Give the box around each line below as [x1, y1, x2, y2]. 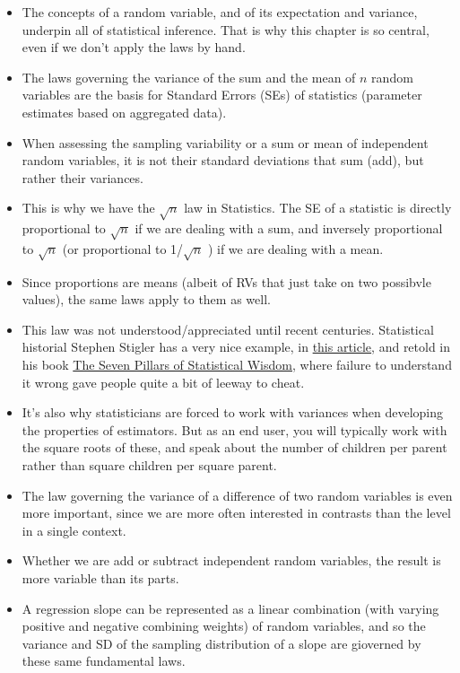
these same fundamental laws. [22, 651, 186, 670]
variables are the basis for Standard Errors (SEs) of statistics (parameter [22, 85, 422, 104]
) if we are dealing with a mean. [207, 239, 384, 258]
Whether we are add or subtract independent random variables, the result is [22, 551, 441, 570]
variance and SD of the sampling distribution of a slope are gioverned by [22, 634, 421, 652]
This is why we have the [22, 198, 155, 217]
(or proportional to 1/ [62, 239, 184, 258]
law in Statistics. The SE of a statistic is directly [184, 198, 452, 217]
